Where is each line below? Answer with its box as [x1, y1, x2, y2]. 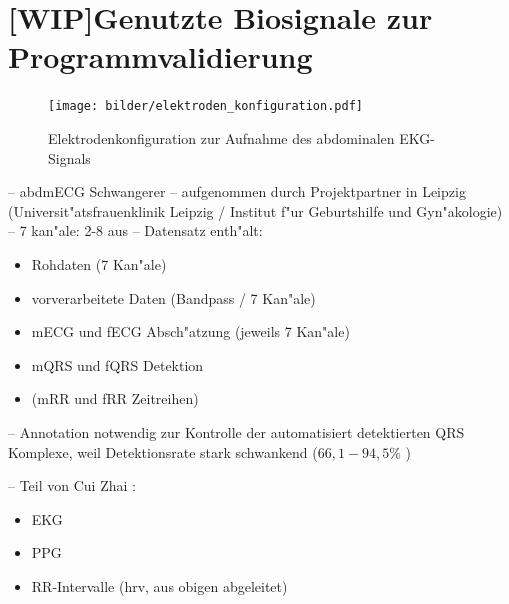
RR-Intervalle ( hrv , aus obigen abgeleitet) [31, 575, 288, 596]
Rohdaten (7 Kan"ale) [31, 253, 167, 274]
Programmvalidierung [8, 36, 313, 77]
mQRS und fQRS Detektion [31, 354, 204, 375]
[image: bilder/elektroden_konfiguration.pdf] [48, 99, 363, 114]
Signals [48, 147, 91, 168]
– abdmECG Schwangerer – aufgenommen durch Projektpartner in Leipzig [8, 181, 466, 202]
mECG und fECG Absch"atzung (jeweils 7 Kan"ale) [31, 321, 350, 342]
